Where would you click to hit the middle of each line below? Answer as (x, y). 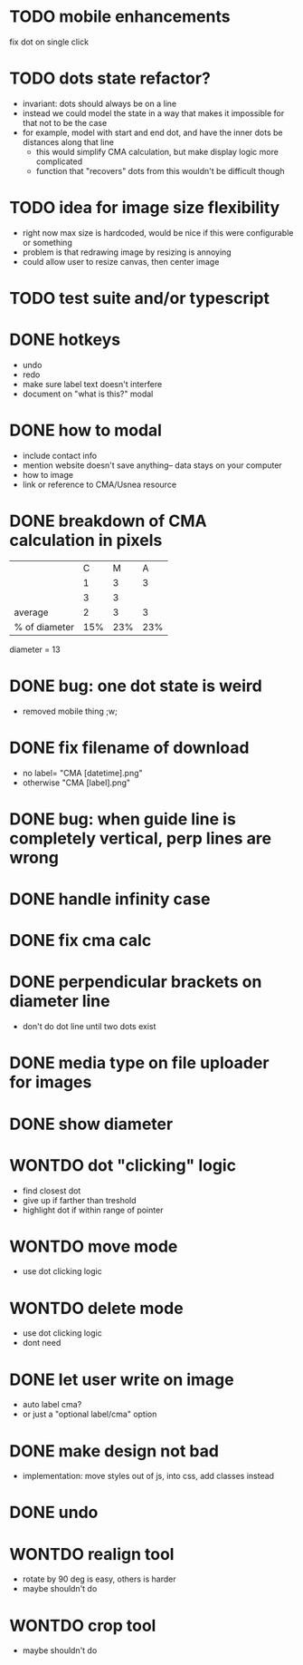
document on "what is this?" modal (88, 394)
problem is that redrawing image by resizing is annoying (127, 252)
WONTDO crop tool (83, 1626)
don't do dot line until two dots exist (89, 1027)
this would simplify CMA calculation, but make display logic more (157, 151)
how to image (48, 474)
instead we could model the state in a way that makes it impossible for (153, 113)
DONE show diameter (91, 1124)
